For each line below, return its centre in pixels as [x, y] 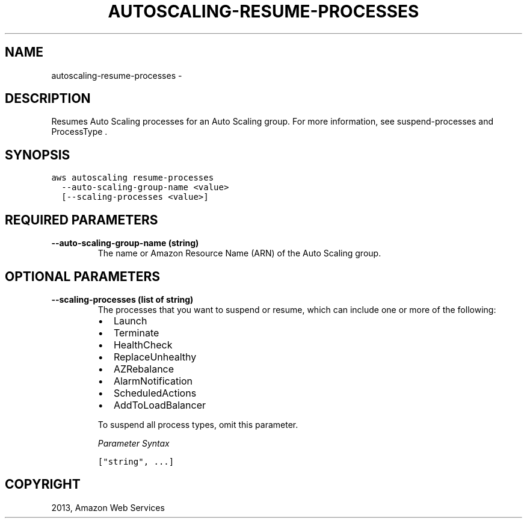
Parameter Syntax [134, 443]
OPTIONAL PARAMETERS [83, 276]
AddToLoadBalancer [160, 405]
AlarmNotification [153, 381]
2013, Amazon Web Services [108, 507]
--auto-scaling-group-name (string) [125, 243]
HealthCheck [143, 345]
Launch [130, 320]
